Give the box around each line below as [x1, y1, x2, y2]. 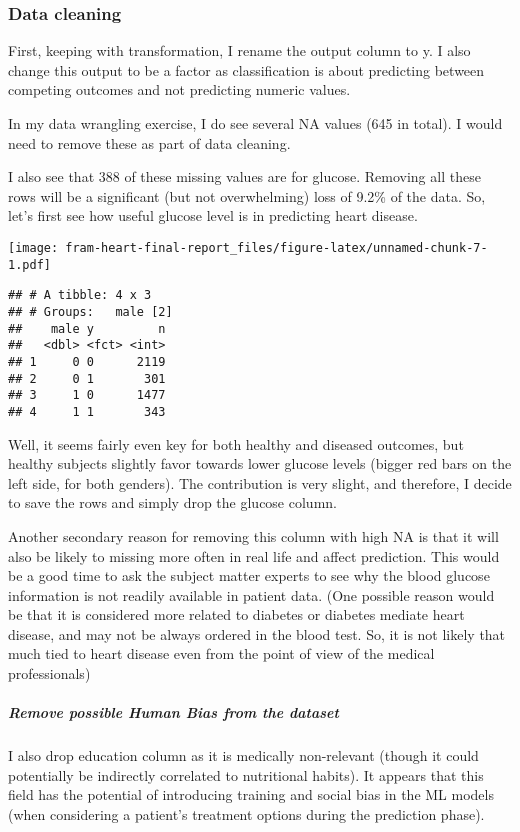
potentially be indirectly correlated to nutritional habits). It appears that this [8, 764, 484, 785]
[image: [8, 240, 59, 255]
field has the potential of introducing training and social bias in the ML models [8, 784, 494, 805]
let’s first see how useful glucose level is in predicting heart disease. [8, 205, 418, 226]
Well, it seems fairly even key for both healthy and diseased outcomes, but [8, 433, 464, 454]
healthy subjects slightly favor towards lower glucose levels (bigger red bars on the [8, 453, 512, 474]
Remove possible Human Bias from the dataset [8, 702, 339, 723]
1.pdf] [8, 257, 51, 272]
